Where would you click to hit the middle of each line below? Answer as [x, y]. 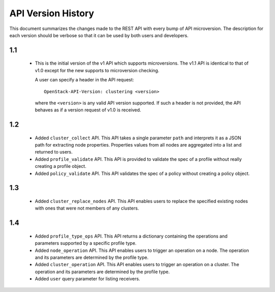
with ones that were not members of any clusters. [87, 208]
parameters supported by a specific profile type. [86, 243]
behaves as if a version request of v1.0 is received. [88, 110]
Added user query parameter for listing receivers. [87, 279]
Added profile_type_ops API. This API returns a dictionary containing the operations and [131, 236]
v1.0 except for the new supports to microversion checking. [97, 70]
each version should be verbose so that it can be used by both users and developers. [99, 35]
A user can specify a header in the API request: [85, 80]
